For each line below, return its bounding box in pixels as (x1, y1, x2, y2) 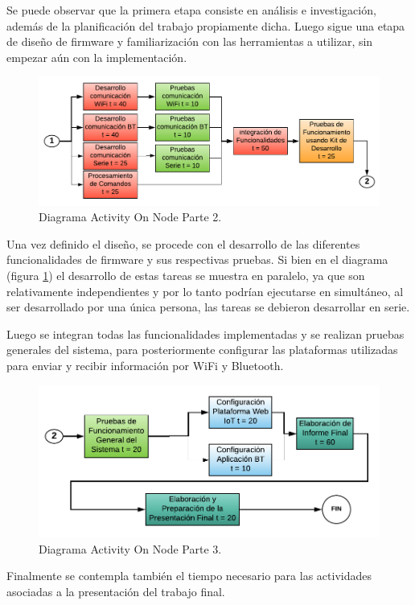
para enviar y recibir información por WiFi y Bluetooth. (6, 356, 284, 373)
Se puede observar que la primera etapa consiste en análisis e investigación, (6, 2, 376, 18)
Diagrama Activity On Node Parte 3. (39, 540, 222, 557)
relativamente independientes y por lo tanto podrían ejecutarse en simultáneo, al (6, 282, 404, 299)
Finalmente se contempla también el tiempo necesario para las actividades (6, 567, 372, 584)
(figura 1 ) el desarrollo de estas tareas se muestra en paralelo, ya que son (6, 266, 365, 283)
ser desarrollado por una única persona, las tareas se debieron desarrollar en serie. (6, 298, 410, 315)
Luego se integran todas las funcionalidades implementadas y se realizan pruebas (6, 325, 405, 342)
